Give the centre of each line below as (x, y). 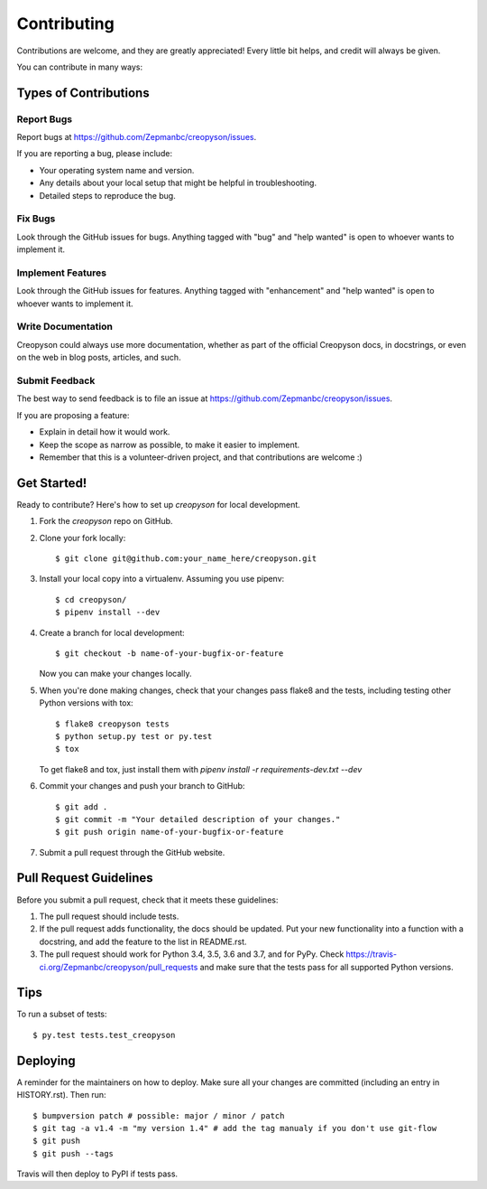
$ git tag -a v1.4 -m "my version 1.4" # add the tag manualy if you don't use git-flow (235, 1128)
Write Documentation (64, 327)
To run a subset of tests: (62, 1014)
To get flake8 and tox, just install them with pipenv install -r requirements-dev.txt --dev (201, 769)
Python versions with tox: (87, 703)
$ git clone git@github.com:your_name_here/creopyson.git (186, 559)
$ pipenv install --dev (108, 613)
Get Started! (52, 483)
